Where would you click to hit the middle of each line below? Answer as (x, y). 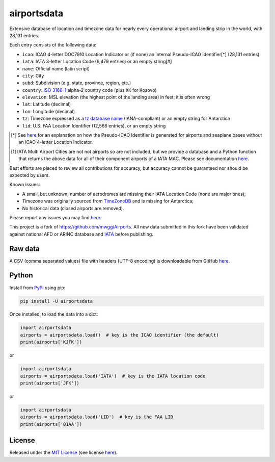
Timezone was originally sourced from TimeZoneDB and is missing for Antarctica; (108, 201)
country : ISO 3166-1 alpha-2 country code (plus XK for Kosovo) (90, 90)
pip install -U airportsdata (57, 301)
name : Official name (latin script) (56, 68)
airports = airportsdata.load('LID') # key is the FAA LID (97, 417)
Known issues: (25, 185)
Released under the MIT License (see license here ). (63, 453)
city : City (33, 75)
